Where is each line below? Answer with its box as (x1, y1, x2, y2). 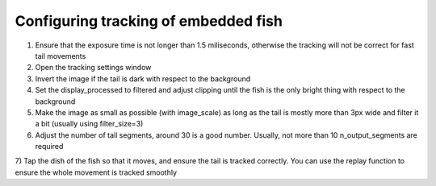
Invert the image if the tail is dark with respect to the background (35, 73, 251, 84)
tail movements (35, 51, 86, 60)
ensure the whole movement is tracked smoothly (15, 167, 178, 177)
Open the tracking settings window (35, 63, 152, 72)
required (35, 142, 64, 151)
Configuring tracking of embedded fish (15, 12, 283, 30)
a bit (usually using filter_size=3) (35, 119, 144, 129)
